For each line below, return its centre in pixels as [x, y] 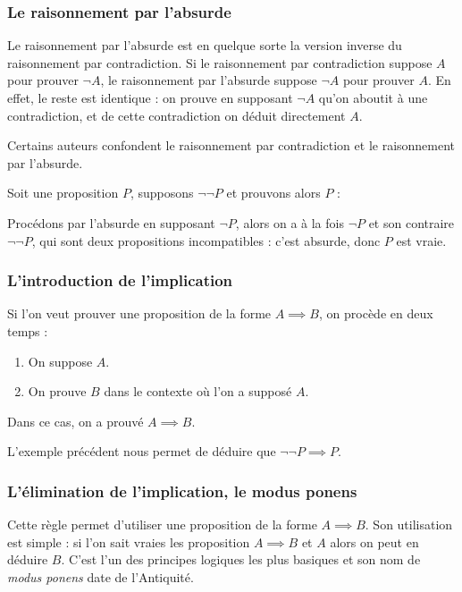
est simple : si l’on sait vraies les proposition [129, 541]
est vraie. [421, 240]
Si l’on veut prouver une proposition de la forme [139, 313]
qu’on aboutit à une [373, 97]
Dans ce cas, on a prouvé [76, 421]
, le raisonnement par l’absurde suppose [209, 80]
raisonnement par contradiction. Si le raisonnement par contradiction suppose [220, 62]
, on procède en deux [376, 313]
